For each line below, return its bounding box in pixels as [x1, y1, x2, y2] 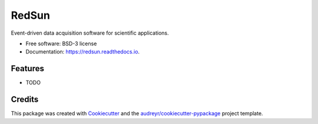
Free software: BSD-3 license [25, 40, 97, 47]
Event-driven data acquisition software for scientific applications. [11, 29, 169, 36]
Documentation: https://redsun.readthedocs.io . [25, 48, 140, 55]
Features [11, 63, 44, 73]
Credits [11, 95, 39, 105]
